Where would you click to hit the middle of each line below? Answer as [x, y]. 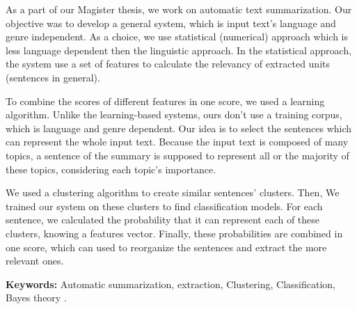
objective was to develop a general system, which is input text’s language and [171, 23]
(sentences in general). [53, 77]
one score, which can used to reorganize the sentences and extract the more [166, 247]
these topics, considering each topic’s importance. [111, 169]
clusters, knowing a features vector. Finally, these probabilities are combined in [174, 233]
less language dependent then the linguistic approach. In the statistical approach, [179, 50]
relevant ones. [35, 261]
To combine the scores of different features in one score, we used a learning [165, 101]
